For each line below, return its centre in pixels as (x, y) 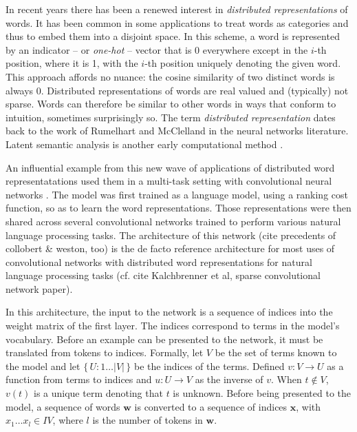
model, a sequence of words (63, 406)
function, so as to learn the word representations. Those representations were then (178, 208)
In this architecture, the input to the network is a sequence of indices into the (169, 312)
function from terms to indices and (79, 379)
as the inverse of (229, 379)
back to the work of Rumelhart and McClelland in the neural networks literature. (177, 131)
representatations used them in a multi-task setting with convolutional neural (169, 181)
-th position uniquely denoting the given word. (243, 63)
